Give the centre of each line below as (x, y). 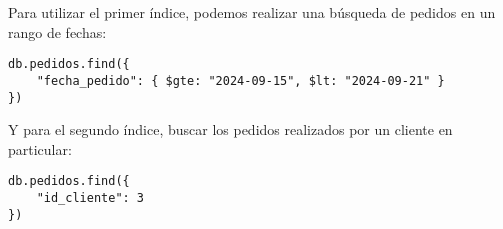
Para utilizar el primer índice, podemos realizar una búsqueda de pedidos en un (252, 12)
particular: (40, 148)
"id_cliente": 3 (90, 198)
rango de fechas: (57, 31)
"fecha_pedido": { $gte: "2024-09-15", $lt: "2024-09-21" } (240, 80)
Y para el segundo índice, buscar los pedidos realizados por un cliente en (230, 129)
